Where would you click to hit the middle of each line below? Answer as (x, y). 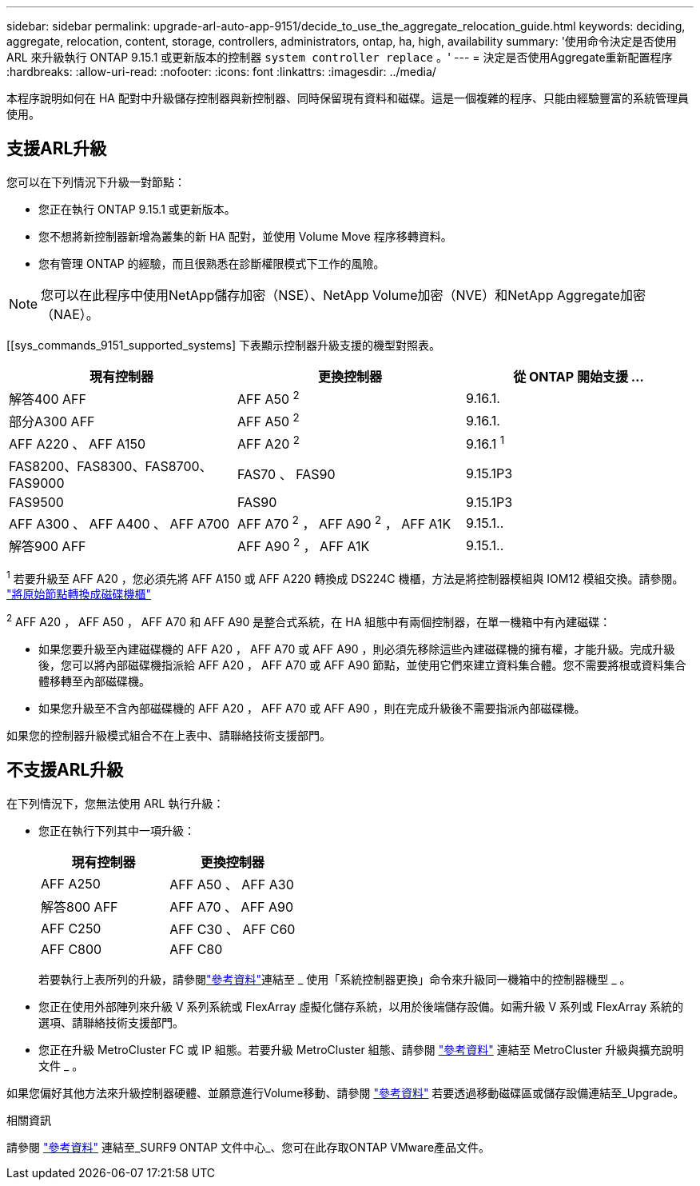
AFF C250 (71, 928)
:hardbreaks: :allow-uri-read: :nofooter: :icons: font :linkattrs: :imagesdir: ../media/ (221, 72)
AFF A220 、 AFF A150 (78, 443)
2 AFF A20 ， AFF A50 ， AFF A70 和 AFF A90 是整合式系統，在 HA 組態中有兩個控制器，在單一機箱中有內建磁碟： (309, 621)
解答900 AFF (48, 547)
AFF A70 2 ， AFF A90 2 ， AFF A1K (344, 523)
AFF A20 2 (268, 443)
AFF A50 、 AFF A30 (232, 884)
